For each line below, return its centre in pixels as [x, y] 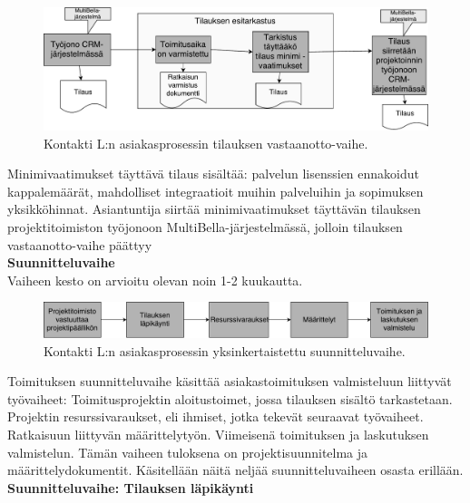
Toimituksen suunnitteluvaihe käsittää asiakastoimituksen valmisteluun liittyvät [230, 381]
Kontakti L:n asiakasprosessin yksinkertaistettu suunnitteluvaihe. [225, 350]
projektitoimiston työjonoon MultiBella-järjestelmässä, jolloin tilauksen [205, 226]
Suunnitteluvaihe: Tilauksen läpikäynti [131, 487]
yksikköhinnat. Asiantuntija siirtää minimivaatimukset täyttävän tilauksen [214, 209]
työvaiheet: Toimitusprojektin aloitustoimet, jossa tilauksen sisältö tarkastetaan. [230, 398]
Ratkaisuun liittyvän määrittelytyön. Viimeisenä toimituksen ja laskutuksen [218, 434]
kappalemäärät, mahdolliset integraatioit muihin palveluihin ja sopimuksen [215, 191]
